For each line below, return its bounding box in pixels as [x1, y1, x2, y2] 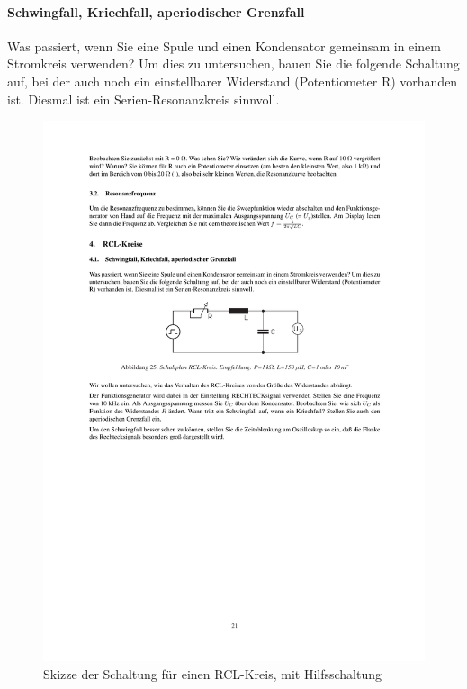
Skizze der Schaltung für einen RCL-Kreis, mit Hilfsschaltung [43, 664, 382, 683]
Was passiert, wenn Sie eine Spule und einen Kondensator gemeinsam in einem [7, 36, 441, 55]
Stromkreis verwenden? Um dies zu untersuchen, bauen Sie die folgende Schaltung [7, 54, 460, 73]
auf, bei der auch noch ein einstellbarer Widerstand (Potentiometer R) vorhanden [7, 71, 458, 90]
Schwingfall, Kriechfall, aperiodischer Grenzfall [7, 2, 305, 21]
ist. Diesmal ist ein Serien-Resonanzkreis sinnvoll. [7, 89, 280, 108]
